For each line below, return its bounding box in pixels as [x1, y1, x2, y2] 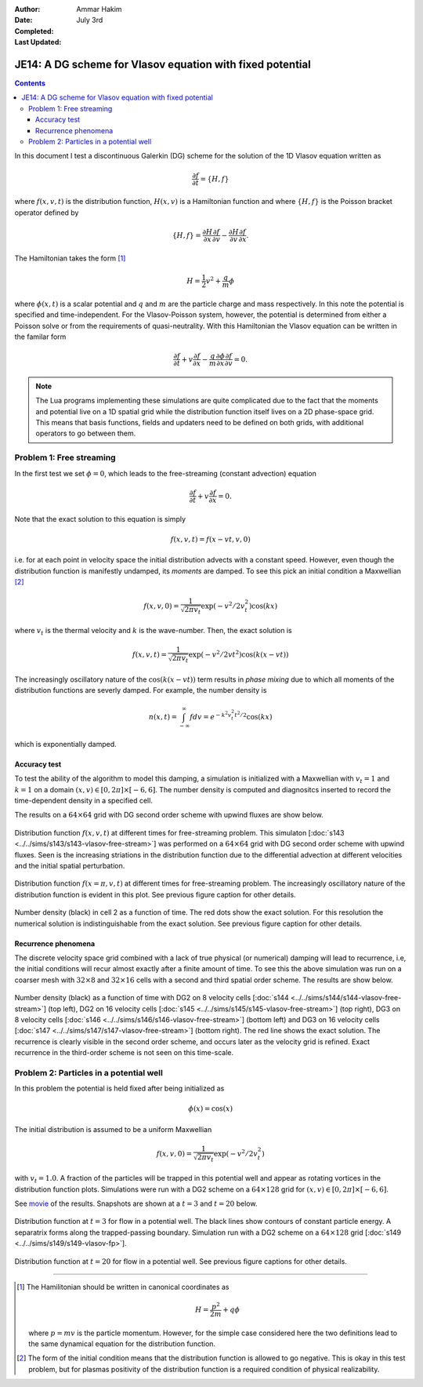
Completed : [14, 26, 54, 35]
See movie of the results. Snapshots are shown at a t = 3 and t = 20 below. [14, 1199, 258, 1208]
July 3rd [76, 16, 103, 25]
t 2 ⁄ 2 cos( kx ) [234, 710, 273, 722]
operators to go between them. [35, 428, 136, 439]
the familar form [14, 332, 67, 341]
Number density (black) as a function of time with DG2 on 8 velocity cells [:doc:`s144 [14, 993, 289, 1003]
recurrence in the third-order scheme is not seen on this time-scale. [14, 1048, 234, 1058]
